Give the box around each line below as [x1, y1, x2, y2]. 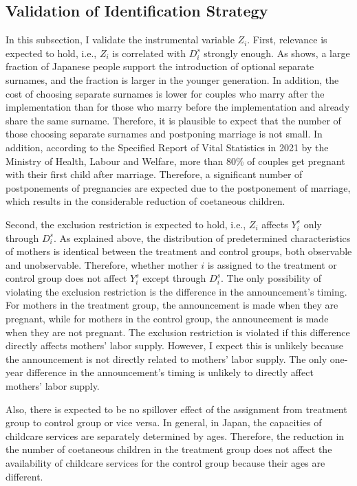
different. [6, 469, 43, 483]
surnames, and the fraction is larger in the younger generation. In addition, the [6, 72, 339, 87]
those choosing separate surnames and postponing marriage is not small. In [6, 126, 323, 141]
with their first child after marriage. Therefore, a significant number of [6, 167, 303, 181]
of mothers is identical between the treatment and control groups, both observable [6, 244, 352, 258]
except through [142, 271, 206, 285]
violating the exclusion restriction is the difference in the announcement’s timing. [6, 284, 347, 298]
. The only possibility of [221, 271, 322, 285]
